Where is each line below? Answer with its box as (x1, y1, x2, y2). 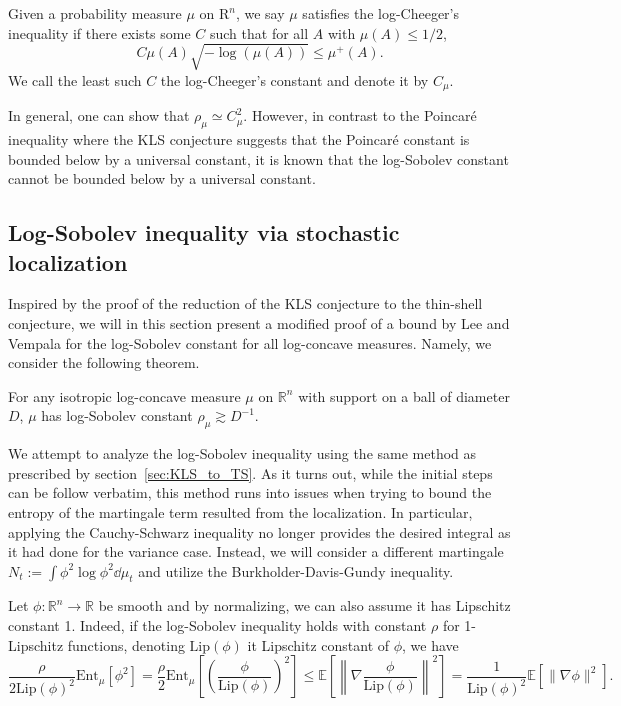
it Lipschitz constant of (247, 634, 390, 655)
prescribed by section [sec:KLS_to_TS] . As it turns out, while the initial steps (8, 462, 493, 483)
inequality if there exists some (8, 22, 191, 43)
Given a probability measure (8, 3, 182, 23)
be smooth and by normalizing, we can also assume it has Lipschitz (98, 595, 511, 616)
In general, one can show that (8, 105, 190, 126)
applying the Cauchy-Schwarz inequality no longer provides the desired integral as (8, 521, 511, 542)
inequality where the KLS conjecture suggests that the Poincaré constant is (8, 128, 470, 149)
